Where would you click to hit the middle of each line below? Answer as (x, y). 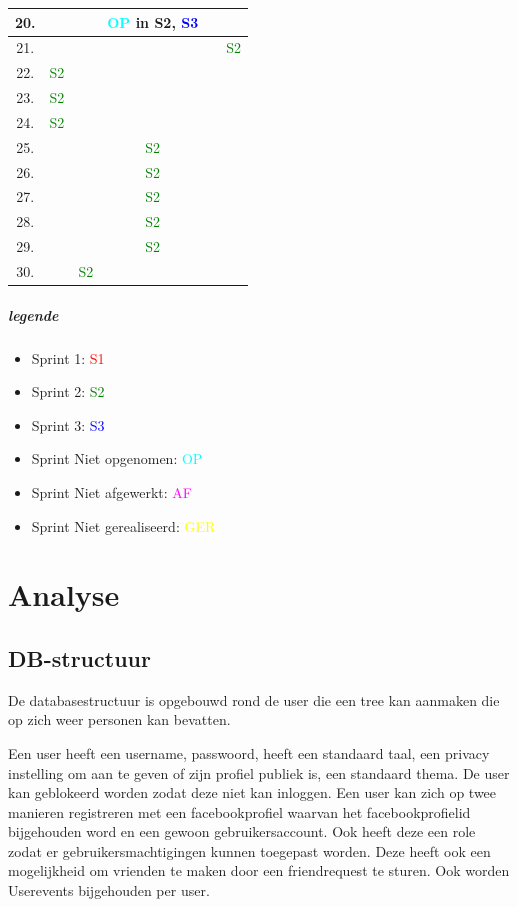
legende (33, 314)
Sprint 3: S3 (68, 424)
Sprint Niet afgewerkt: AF (111, 491)
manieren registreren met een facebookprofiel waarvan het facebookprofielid (239, 811)
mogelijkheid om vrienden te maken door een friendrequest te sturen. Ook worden (259, 870)
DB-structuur (79, 657)
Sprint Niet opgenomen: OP (117, 458)
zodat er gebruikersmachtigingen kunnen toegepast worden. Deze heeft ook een (249, 850)
